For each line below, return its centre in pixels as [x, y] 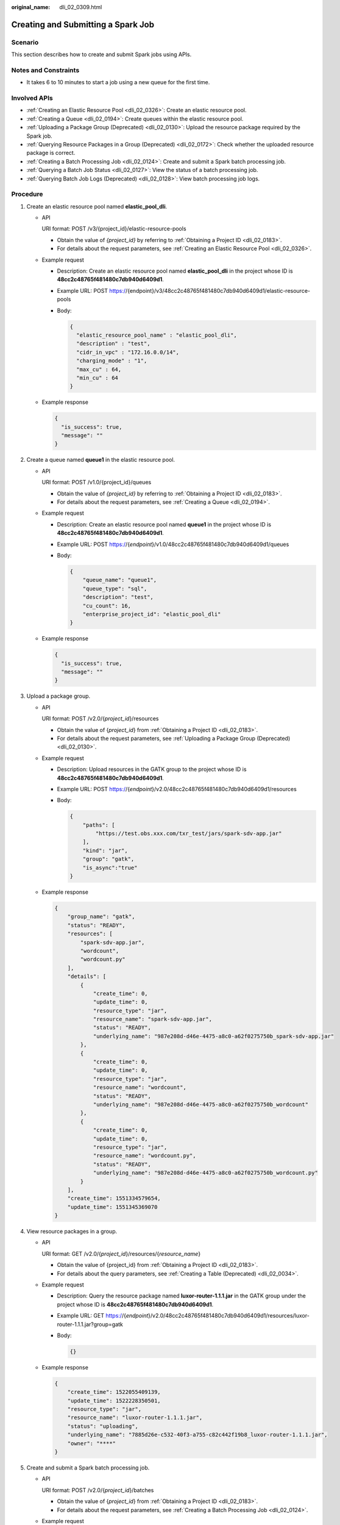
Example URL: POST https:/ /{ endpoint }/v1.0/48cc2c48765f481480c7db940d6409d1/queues [173, 544]
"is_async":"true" [110, 867]
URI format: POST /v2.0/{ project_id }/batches [98, 1490]
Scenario [25, 42]
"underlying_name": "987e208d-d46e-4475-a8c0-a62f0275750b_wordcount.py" [205, 1173]
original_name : [31, 7]
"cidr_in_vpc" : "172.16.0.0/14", [128, 352]
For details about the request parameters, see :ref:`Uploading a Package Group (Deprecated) [174, 738]
